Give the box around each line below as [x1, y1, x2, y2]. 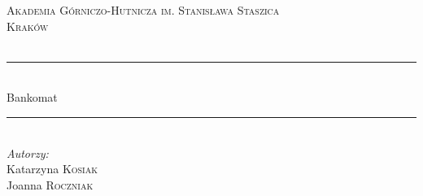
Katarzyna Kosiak [7, 160, 98, 177]
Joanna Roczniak [7, 176, 94, 193]
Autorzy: [7, 144, 49, 161]
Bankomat [7, 89, 58, 106]
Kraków [7, 17, 49, 34]
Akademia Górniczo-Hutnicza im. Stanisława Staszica [7, 2, 280, 18]
